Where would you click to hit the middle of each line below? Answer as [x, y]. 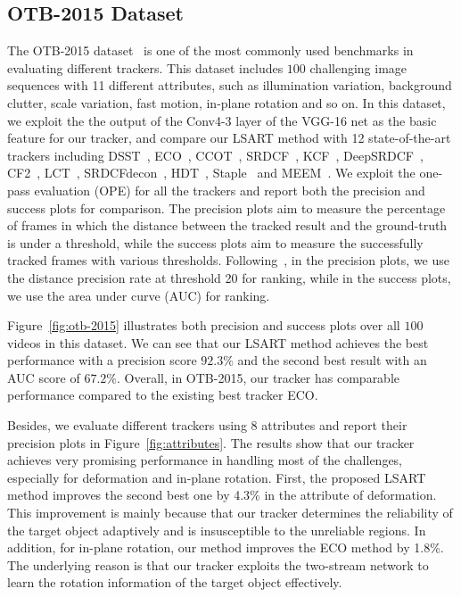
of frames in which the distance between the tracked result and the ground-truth [227, 225]
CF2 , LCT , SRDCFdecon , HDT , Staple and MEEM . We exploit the [211, 173]
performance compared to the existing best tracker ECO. [163, 395]
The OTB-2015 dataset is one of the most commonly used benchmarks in [210, 50]
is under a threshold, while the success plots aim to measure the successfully [215, 242]
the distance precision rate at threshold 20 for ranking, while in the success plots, [229, 277]
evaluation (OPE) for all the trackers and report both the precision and [230, 190]
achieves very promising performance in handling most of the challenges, [205, 460]
